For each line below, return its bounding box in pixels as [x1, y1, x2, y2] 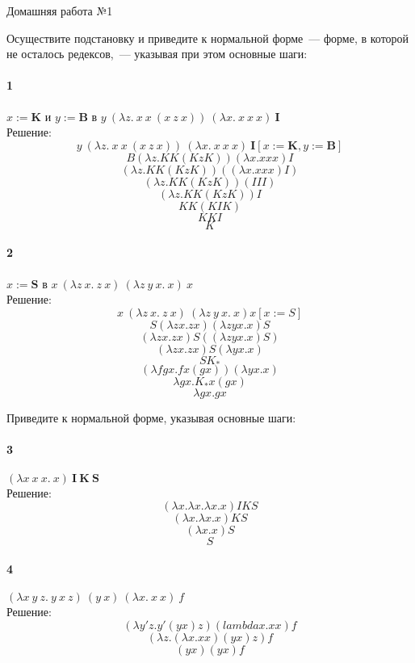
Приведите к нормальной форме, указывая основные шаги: [6, 409, 296, 426]
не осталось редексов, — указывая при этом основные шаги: [6, 45, 308, 62]
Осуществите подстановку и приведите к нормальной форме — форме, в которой [6, 29, 409, 46]
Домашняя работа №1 [6, 2, 113, 19]
